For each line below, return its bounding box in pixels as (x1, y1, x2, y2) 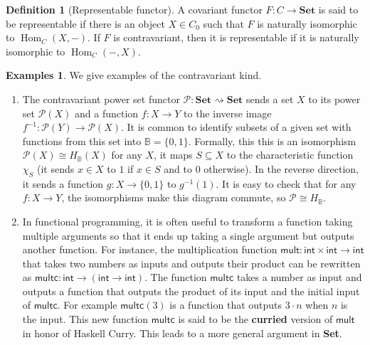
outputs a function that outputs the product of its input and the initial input (22, 283, 360, 298)
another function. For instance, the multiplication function (22, 242, 277, 257)
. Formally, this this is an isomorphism (188, 133, 356, 148)
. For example (57, 297, 117, 312)
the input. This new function (22, 312, 149, 327)
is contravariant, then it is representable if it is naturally (113, 30, 359, 45)
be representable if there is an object (6, 16, 165, 31)
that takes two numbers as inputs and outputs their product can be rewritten (22, 255, 361, 270)
